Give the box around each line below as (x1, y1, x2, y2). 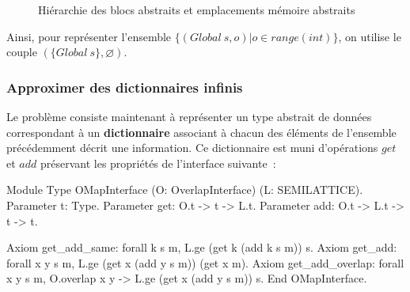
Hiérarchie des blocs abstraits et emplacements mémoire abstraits (38, 2, 355, 17)
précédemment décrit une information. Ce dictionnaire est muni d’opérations (6, 139, 378, 156)
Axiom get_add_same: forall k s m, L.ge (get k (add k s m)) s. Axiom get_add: (6, 239, 397, 256)
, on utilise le (338, 28, 401, 44)
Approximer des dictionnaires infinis (6, 77, 243, 97)
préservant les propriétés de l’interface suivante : (40, 154, 276, 171)
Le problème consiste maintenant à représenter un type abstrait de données (6, 108, 372, 124)
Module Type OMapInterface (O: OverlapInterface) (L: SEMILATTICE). (6, 181, 363, 198)
